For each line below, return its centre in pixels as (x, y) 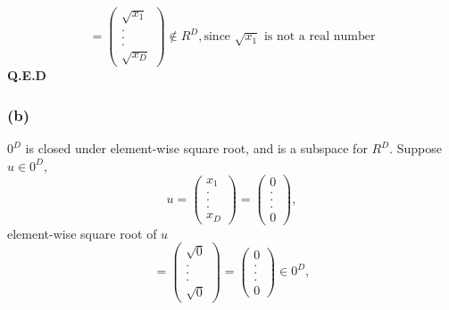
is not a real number (320, 37)
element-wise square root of (82, 233)
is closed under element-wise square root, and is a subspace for (196, 148)
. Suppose (416, 148)
